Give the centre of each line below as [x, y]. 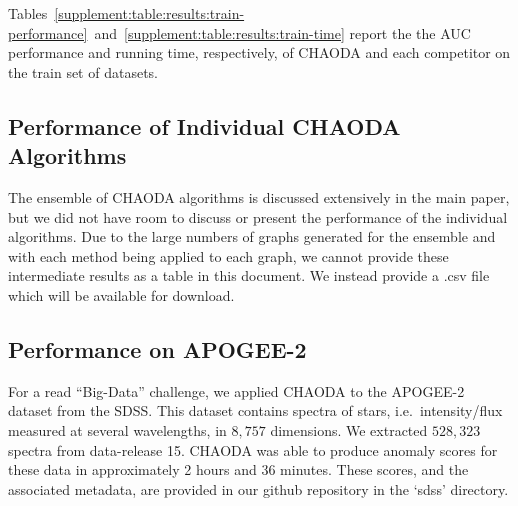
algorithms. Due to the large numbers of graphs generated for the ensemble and [252, 236]
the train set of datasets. [83, 71]
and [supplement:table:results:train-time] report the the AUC [282, 32]
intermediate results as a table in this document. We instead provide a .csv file [249, 275]
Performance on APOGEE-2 [157, 348]
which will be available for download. [121, 294]
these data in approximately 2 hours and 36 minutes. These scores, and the [238, 469]
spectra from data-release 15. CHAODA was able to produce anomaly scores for [253, 449]
